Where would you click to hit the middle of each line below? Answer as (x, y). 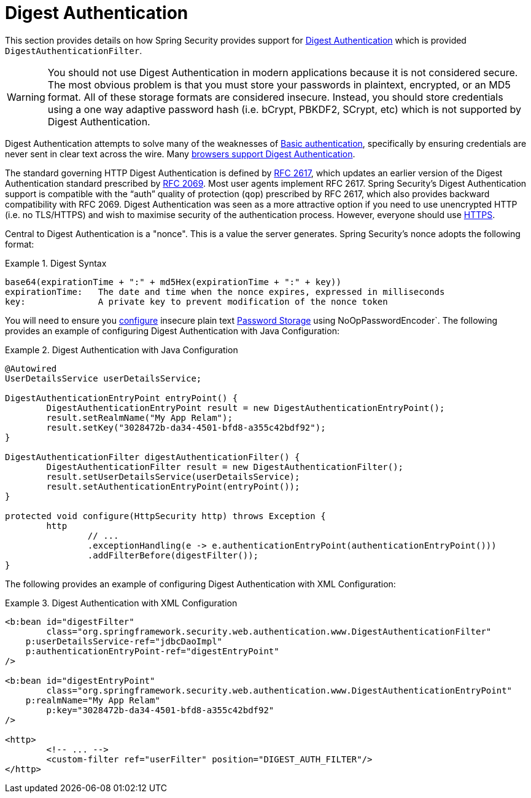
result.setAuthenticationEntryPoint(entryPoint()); (173, 486)
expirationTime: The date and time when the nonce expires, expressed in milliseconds (225, 291)
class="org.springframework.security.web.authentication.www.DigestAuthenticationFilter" (269, 631)
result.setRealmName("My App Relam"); (139, 417)
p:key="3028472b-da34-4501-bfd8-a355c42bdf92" (160, 710)
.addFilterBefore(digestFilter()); (173, 555)
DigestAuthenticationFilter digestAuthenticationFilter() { (153, 457)
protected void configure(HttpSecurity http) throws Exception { (165, 516)
